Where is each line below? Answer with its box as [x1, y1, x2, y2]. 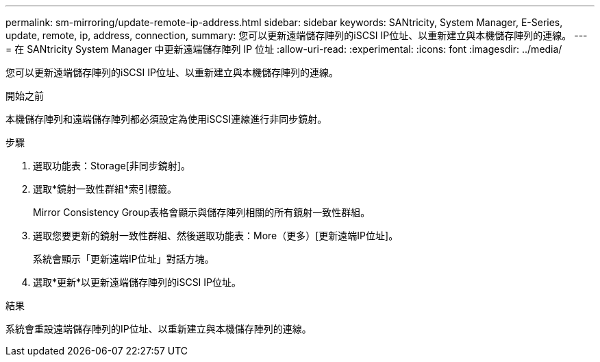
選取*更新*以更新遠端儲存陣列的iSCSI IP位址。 [33, 276, 242, 288]
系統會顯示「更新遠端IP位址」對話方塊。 [33, 253, 214, 265]
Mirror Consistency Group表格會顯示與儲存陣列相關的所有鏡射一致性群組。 [33, 206, 371, 218]
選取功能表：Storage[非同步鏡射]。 [33, 160, 190, 171]
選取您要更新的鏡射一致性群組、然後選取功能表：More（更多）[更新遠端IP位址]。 [33, 230, 399, 241]
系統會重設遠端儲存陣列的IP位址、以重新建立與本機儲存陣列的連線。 [5, 323, 312, 335]
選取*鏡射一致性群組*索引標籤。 [33, 183, 177, 195]
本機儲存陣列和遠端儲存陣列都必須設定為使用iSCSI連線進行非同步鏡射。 [5, 113, 327, 125]
